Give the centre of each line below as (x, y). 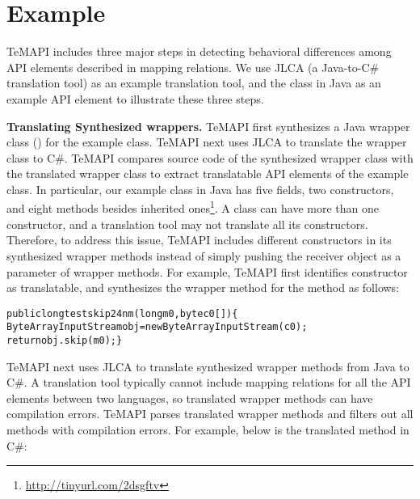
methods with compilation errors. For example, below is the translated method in (208, 430)
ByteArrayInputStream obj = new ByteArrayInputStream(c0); (157, 327)
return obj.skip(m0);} (65, 340)
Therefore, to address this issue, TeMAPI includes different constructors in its (199, 240)
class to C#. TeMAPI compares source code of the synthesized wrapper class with (210, 157)
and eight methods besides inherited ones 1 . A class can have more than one (193, 207)
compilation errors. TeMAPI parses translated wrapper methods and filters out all (210, 414)
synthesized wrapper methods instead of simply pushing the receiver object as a (204, 255)
